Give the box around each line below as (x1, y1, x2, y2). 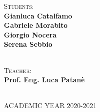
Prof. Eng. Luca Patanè (4, 75, 85, 85)
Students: (4, 1, 34, 11)
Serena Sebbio (4, 39, 53, 49)
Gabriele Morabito (4, 20, 68, 30)
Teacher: (4, 65, 32, 75)
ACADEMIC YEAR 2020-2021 (4, 100, 97, 111)
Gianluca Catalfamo (4, 10, 72, 20)
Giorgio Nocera (4, 29, 57, 39)
